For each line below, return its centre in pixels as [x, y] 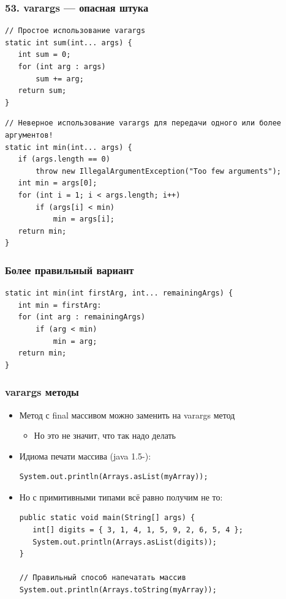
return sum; [42, 91]
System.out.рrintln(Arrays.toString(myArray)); [118, 590]
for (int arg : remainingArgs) [82, 317]
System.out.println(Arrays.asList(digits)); [125, 542]
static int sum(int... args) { [69, 43]
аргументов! [29, 135]
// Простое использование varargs [75, 31]
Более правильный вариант [70, 270]
